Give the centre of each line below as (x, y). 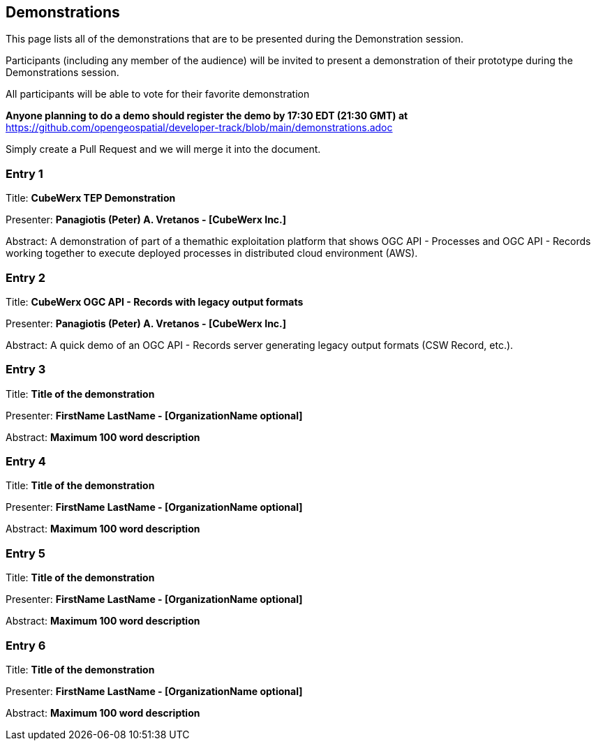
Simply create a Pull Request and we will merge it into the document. (163, 149)
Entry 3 (26, 370)
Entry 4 (26, 462)
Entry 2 (26, 277)
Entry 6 (26, 645)
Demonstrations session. (62, 73)
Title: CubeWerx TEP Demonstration (91, 198)
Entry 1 (24, 173)
